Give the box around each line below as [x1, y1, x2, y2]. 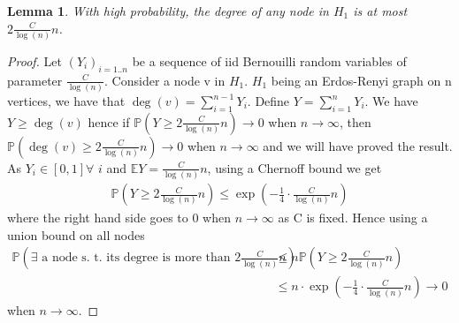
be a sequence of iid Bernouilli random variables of [132, 51, 407, 70]
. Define [247, 92, 290, 110]
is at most [353, 2, 408, 19]
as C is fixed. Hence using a [278, 208, 428, 227]
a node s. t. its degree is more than [42, 252, 231, 265]
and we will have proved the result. [263, 136, 453, 154]
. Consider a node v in [104, 71, 226, 89]
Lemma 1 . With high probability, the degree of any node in [7, 2, 329, 19]
